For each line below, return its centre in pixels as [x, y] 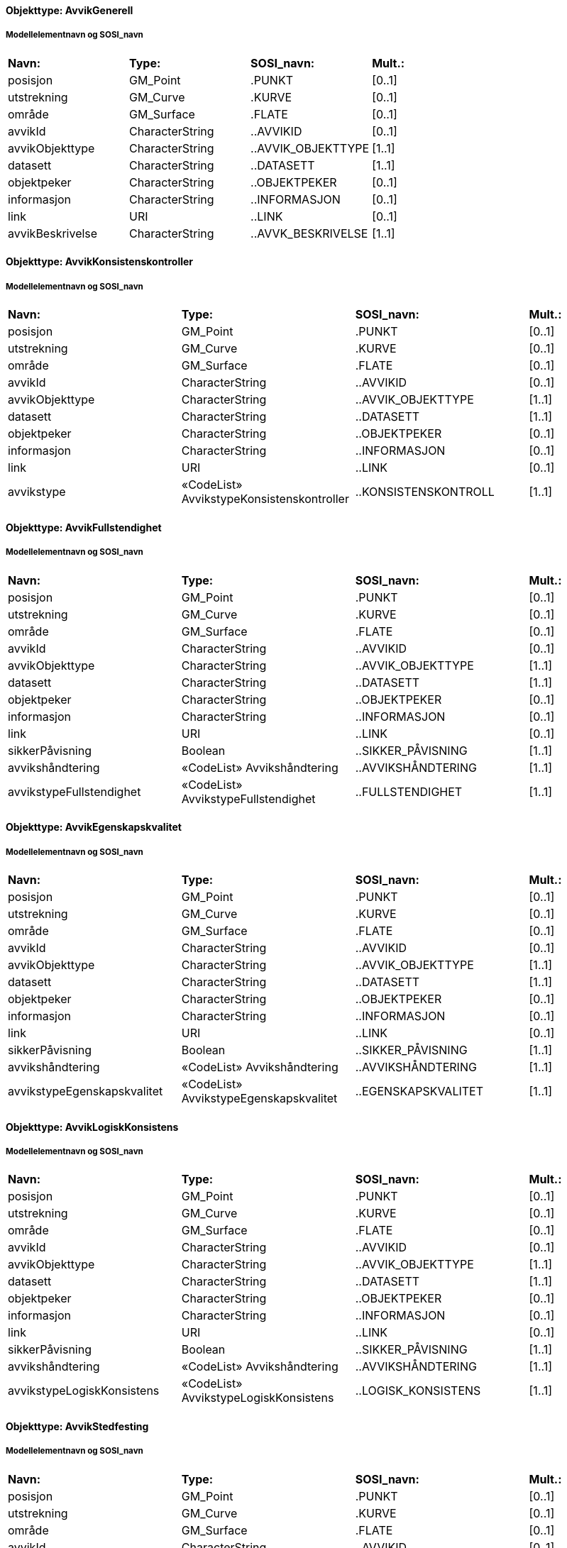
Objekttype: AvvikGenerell [70, 10]
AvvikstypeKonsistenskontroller [265, 499]
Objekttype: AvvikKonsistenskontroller [100, 262]
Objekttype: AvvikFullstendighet [84, 527]
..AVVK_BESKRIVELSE [309, 233]
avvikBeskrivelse [53, 233]
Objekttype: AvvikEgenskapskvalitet [94, 827]
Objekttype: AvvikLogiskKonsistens [92, 1127]
